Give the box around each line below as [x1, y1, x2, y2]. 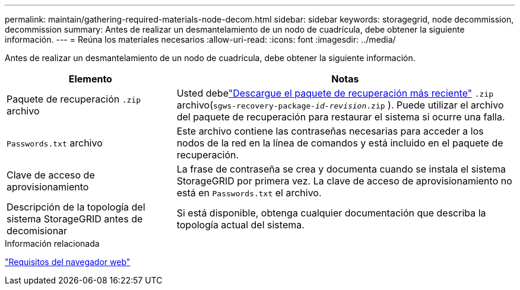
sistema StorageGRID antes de [7, 213, 143, 225]
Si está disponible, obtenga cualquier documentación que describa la [176, 207, 486, 219]
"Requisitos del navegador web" [5, 257, 131, 267]
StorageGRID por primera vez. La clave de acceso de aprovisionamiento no [176, 175, 512, 187]
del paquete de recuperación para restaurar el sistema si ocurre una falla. [176, 111, 505, 123]
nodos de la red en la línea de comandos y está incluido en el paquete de [176, 137, 503, 149]
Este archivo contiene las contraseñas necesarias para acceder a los [176, 125, 484, 137]
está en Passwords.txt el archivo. [176, 187, 322, 199]
